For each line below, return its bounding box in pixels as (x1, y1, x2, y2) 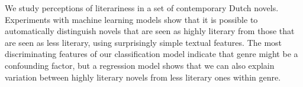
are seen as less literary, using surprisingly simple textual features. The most (5, 36, 282, 48)
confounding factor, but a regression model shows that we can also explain (5, 59, 275, 71)
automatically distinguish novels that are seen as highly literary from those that (5, 25, 295, 37)
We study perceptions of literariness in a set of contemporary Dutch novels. (5, 2, 279, 14)
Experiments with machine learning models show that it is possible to (5, 13, 258, 25)
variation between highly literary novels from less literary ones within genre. (5, 71, 281, 83)
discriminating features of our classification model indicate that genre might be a (5, 48, 298, 60)
